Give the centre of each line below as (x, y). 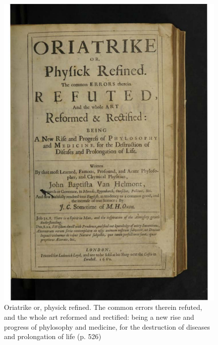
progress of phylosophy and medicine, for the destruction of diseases (107, 326)
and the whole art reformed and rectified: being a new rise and (99, 317)
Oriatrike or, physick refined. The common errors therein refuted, (103, 307)
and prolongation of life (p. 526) (53, 336)
